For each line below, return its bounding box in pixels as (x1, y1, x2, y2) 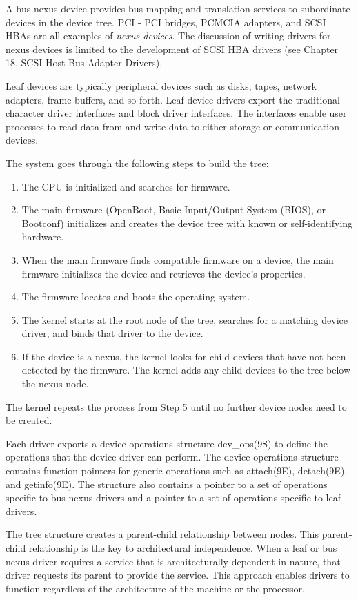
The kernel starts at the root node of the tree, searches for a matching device (21, 312, 348, 327)
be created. (6, 413, 52, 427)
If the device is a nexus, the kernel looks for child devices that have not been (21, 349, 346, 363)
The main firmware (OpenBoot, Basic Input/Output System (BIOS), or (21, 202, 326, 217)
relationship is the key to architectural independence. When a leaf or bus (28, 541, 337, 554)
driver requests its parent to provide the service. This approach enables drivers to (6, 568, 350, 582)
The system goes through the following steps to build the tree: (6, 155, 269, 170)
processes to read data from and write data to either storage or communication (6, 119, 339, 133)
